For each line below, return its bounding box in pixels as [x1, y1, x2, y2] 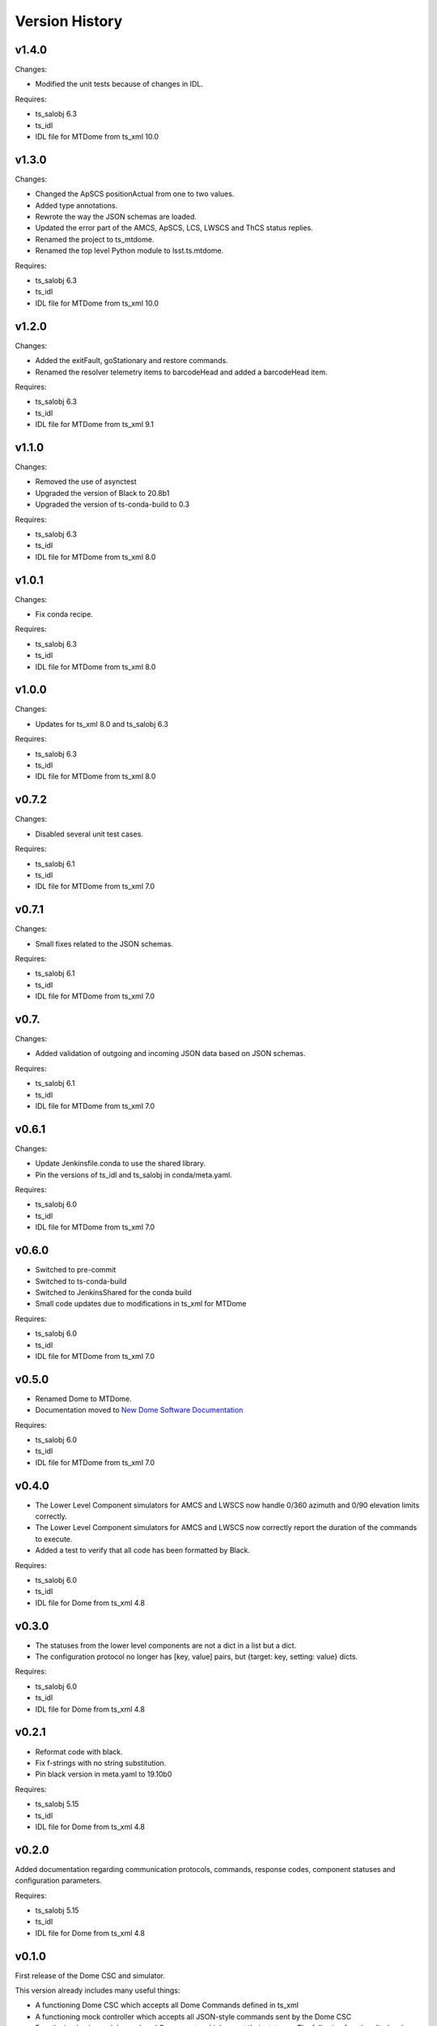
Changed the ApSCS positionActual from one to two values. [35, 189, 235, 199]
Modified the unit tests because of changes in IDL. [35, 79, 204, 89]
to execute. [35, 1534, 73, 1544]
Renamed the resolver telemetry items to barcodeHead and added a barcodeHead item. [35, 367, 328, 377]
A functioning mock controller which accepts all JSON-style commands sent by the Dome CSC [35, 2011, 352, 2021]
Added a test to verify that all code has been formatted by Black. [35, 1545, 251, 1555]
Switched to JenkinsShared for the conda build [35, 1287, 192, 1297]
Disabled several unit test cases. [35, 829, 143, 839]
